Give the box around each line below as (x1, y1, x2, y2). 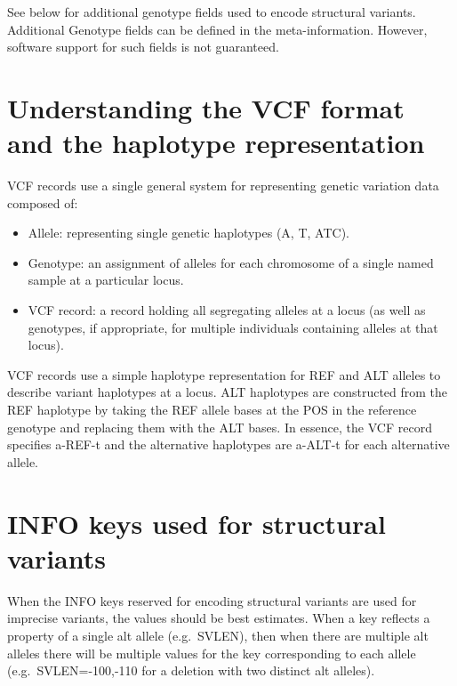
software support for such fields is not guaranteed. (7, 37, 279, 56)
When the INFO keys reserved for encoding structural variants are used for (7, 591, 417, 609)
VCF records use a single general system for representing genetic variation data (7, 176, 439, 195)
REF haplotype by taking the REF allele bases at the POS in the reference (7, 400, 417, 419)
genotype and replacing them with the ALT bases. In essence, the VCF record (7, 417, 432, 436)
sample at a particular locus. (28, 270, 184, 289)
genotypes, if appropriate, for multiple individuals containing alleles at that (28, 318, 438, 336)
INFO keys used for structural (7, 504, 386, 541)
